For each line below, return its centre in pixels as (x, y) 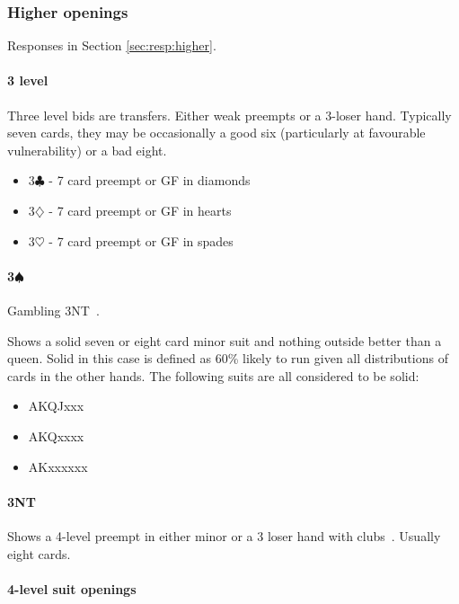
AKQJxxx (56, 406)
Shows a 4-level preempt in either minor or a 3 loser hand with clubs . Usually (224, 535)
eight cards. (39, 553)
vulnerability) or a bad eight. (87, 150)
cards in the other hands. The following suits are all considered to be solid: (213, 375)
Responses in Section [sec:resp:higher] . (112, 45)
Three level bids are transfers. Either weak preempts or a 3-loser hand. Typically (229, 115)
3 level (28, 80)
